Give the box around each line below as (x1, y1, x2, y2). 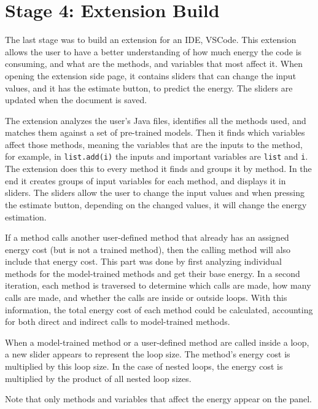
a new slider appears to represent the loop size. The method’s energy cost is (5, 348, 290, 360)
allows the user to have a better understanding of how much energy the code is (5, 45, 302, 58)
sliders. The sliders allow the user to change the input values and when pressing (5, 186, 305, 199)
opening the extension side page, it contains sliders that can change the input (5, 69, 297, 82)
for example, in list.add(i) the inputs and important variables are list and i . (5, 150, 308, 163)
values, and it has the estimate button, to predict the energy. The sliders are (5, 81, 293, 94)
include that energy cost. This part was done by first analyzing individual (5, 255, 282, 268)
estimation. (5, 210, 47, 223)
